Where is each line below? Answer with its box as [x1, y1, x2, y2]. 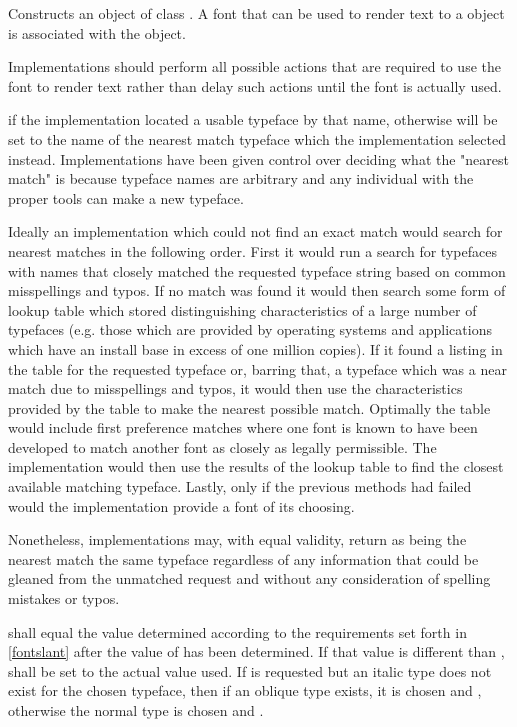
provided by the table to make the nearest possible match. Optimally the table [8, 397, 491, 418]
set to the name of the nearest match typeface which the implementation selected [8, 128, 506, 149]
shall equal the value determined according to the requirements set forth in [8, 621, 467, 642]
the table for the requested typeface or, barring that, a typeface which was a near [8, 358, 507, 379]
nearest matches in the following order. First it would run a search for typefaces [8, 240, 497, 261]
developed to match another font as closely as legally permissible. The [8, 436, 437, 457]
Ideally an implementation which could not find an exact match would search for [8, 221, 503, 242]
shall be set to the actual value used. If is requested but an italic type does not [8, 660, 492, 681]
